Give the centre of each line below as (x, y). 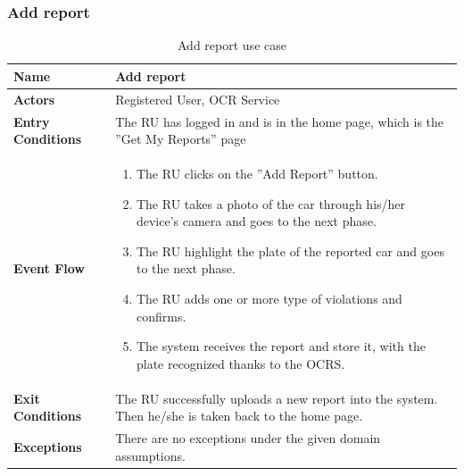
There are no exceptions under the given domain (248, 437)
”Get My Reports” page (181, 139)
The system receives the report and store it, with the (281, 346)
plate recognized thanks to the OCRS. (240, 363)
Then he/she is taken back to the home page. (239, 416)
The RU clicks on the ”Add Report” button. (257, 173)
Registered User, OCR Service (198, 99)
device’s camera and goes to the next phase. (256, 221)
